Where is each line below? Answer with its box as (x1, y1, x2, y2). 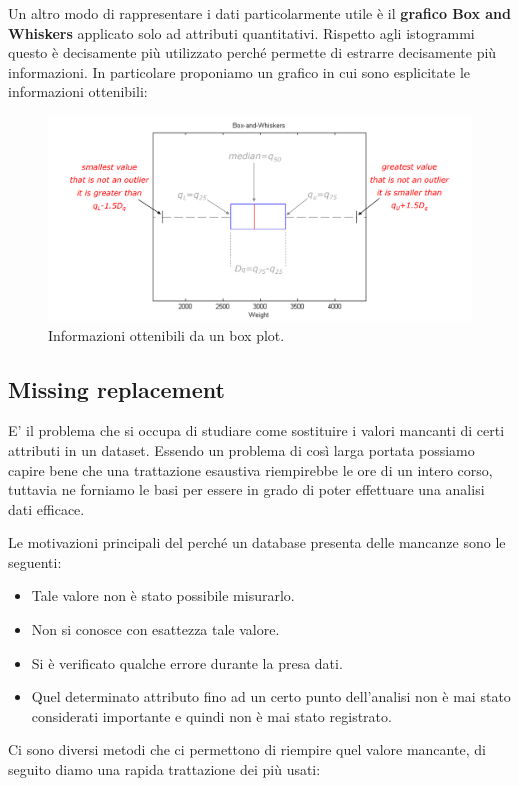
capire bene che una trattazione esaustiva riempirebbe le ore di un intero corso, (8, 459, 493, 480)
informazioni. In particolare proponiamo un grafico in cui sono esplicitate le (8, 61, 470, 82)
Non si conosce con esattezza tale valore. (31, 619, 280, 640)
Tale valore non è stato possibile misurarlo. (31, 585, 295, 606)
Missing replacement (8, 373, 225, 404)
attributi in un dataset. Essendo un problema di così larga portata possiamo (8, 439, 475, 460)
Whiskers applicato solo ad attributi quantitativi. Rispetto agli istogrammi (8, 22, 475, 43)
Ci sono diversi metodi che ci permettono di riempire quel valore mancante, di (8, 739, 486, 760)
